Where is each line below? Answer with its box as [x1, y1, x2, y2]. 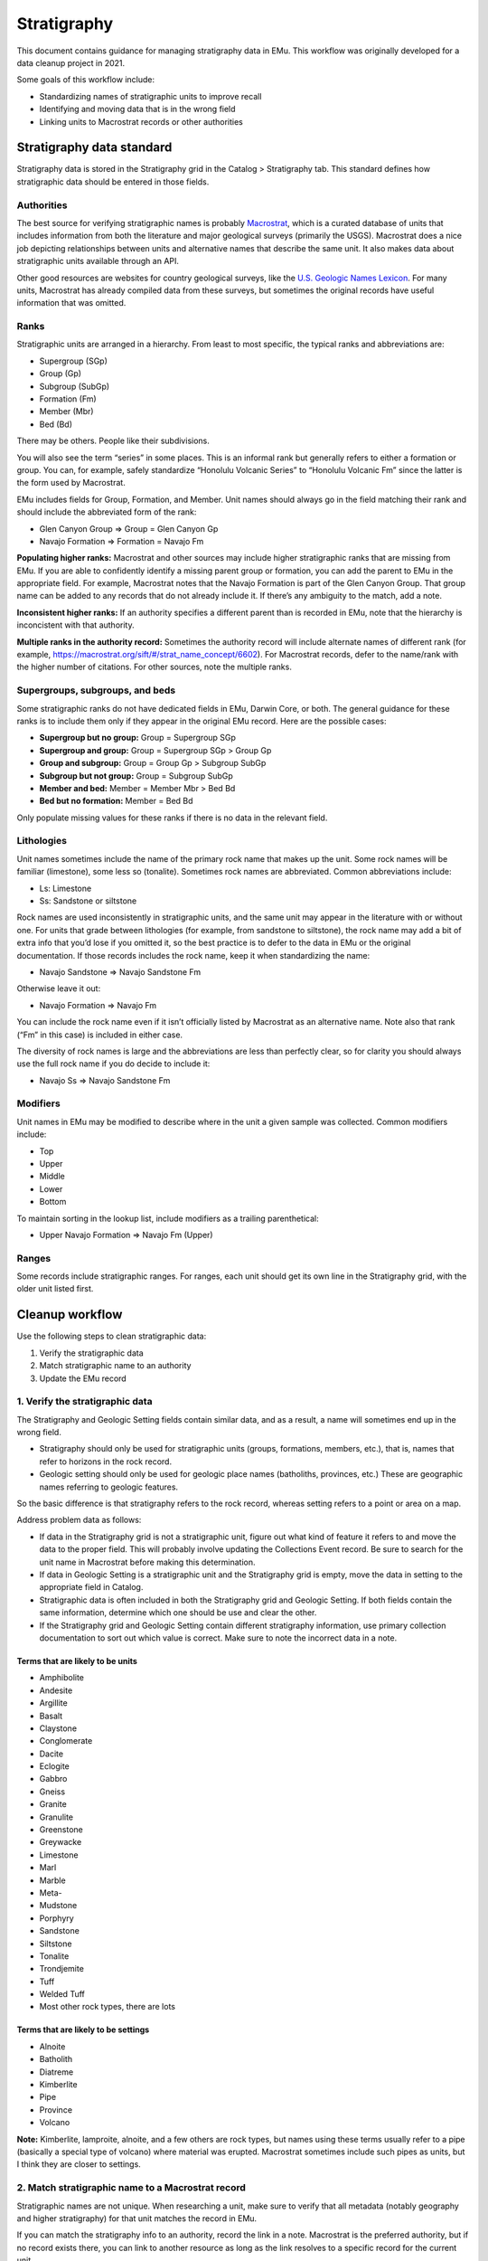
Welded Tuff [39, 1989, 85, 2000]
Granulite [39, 1812, 74, 1822]
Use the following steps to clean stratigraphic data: [16, 1330, 207, 1342]
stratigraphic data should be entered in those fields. [16, 176, 210, 187]
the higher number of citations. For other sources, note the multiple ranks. [16, 661, 293, 673]
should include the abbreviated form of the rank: [16, 506, 197, 517]
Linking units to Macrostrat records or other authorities [39, 116, 243, 127]
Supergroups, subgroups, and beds [16, 684, 176, 696]
